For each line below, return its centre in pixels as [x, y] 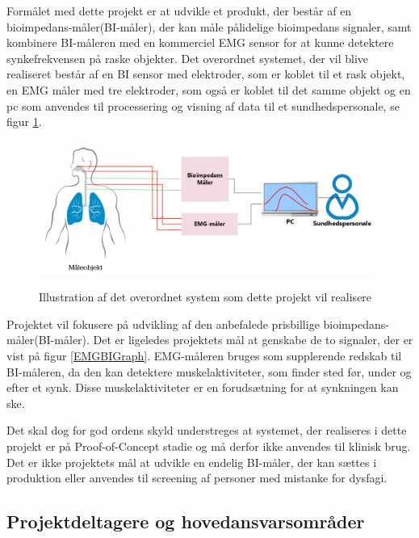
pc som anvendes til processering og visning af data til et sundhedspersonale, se [203, 105]
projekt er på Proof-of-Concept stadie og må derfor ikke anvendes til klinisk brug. [209, 446]
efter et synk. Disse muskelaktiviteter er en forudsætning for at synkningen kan [203, 387]
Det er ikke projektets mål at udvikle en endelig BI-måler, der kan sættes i [192, 462]
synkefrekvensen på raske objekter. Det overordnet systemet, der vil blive [188, 58]
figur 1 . [24, 122]
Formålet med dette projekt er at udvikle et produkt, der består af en [179, 11]
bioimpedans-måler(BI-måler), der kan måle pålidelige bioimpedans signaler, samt [209, 26]
